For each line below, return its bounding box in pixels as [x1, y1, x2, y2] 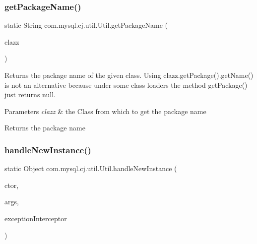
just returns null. [4, 89, 56, 100]
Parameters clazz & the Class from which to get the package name [4, 106, 206, 116]
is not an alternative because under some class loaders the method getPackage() [4, 79, 248, 90]
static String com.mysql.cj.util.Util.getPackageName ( [4, 20, 168, 30]
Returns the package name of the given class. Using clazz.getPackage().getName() [4, 70, 254, 80]
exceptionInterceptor [4, 213, 67, 223]
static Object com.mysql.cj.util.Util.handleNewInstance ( [4, 163, 177, 174]
